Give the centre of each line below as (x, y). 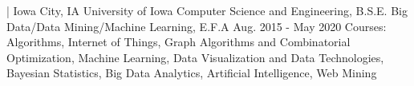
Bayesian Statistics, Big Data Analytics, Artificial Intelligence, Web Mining (192, 73)
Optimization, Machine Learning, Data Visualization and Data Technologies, (195, 57)
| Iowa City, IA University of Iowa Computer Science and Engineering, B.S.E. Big (207, 10)
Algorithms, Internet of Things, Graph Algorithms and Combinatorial (179, 42)
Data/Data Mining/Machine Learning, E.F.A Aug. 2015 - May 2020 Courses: (197, 26)
